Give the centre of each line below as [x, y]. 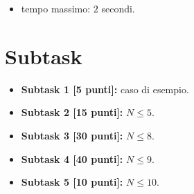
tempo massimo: [56, 8]
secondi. [118, 8]
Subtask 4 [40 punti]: [72, 158]
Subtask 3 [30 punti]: [72, 135]
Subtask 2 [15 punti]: [72, 112]
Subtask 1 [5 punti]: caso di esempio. [105, 89]
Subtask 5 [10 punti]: [72, 182]
